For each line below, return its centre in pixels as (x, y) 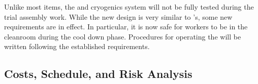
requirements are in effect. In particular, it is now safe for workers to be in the (126, 27)
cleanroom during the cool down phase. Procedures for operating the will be (123, 36)
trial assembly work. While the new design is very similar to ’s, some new (118, 16)
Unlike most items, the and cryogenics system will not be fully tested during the (129, 7)
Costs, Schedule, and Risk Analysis (98, 74)
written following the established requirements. (77, 46)
